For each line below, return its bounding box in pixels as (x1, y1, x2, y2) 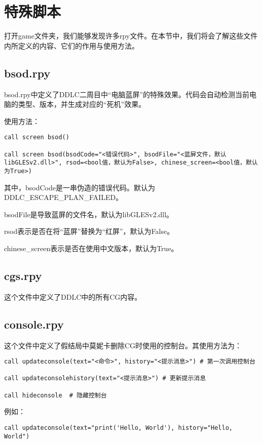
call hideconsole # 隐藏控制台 (4, 391, 107, 399)
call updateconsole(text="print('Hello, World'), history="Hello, (4, 424, 233, 432)
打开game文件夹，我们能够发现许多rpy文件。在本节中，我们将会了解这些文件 (4, 30, 258, 41)
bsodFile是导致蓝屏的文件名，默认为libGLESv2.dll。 (4, 209, 174, 219)
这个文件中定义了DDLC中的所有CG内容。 (4, 291, 142, 302)
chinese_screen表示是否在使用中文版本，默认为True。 (4, 243, 178, 253)
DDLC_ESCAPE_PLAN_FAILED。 (4, 192, 123, 203)
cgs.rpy (4, 267, 42, 283)
